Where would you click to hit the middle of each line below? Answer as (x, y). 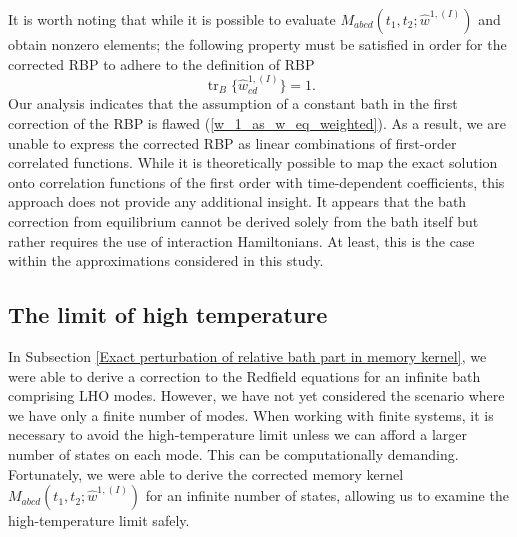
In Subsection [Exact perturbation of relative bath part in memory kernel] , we (247, 355)
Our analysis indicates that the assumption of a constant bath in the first (233, 103)
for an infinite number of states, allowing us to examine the (327, 495)
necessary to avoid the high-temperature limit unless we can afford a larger (238, 434)
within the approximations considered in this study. (166, 260)
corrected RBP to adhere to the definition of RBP (161, 63)
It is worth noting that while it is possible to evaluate (172, 19)
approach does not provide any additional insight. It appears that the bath (237, 201)
